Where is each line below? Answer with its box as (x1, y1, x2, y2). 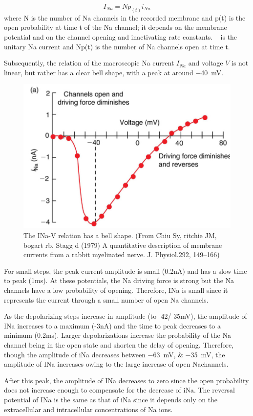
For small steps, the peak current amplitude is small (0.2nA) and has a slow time (4, 265, 247, 276)
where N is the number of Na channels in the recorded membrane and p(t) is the (4, 12, 246, 22)
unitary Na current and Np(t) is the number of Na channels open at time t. (4, 41, 230, 51)
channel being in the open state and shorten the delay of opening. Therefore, (4, 339, 234, 350)
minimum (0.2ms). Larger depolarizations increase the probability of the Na (4, 330, 231, 340)
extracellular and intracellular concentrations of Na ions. (4, 404, 173, 414)
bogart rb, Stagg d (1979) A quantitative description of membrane (23, 240, 222, 250)
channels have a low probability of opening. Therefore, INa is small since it (4, 285, 228, 295)
